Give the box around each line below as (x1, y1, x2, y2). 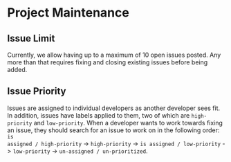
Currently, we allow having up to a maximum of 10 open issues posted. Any (7, 51, 221, 59)
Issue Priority (7, 85, 66, 98)
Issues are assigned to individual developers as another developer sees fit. (7, 104, 221, 112)
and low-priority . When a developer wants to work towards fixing (33, 118, 223, 127)
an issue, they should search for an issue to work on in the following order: (7, 126, 220, 134)
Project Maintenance (7, 5, 129, 21)
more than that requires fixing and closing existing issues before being (7, 58, 208, 66)
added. (7, 66, 28, 73)
